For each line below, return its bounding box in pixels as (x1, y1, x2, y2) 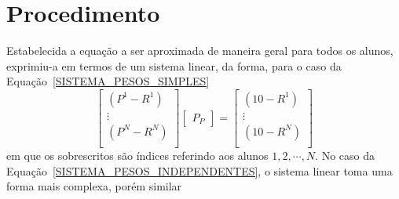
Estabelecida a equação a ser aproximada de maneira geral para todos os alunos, (6, 42, 394, 59)
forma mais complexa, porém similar (6, 178, 182, 194)
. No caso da (315, 147, 375, 164)
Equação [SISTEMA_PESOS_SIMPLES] (6, 73, 210, 89)
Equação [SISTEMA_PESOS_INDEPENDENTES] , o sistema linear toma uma (6, 162, 393, 179)
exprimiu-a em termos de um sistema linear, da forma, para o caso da (6, 57, 342, 74)
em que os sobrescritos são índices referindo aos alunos (6, 147, 269, 164)
